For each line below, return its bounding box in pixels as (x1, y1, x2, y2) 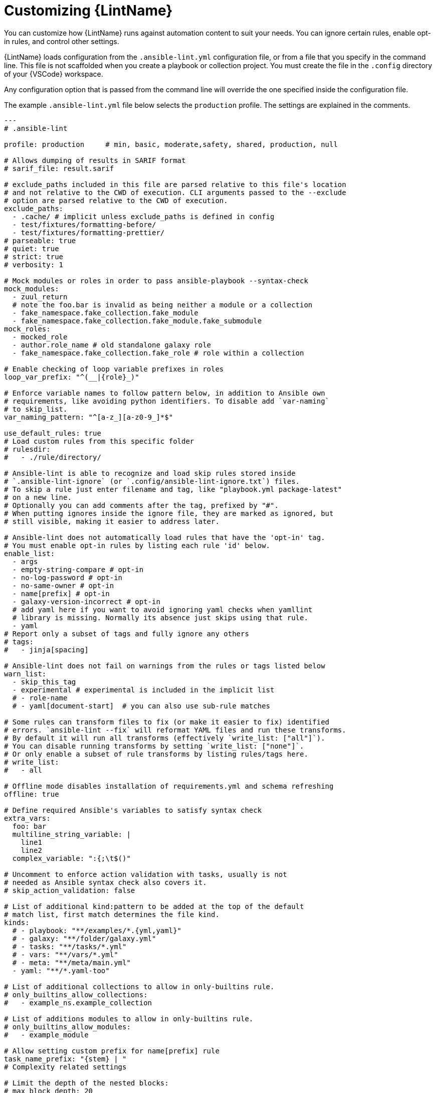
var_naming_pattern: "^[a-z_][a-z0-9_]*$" (4, 413, 173, 421)
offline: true (4, 790, 59, 798)
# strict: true (4, 252, 64, 261)
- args (12, 557, 38, 566)
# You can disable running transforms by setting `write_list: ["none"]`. (4, 742, 304, 750)
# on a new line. (4, 493, 72, 501)
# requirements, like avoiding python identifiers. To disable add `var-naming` (4, 397, 330, 405)
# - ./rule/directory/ (4, 453, 101, 461)
